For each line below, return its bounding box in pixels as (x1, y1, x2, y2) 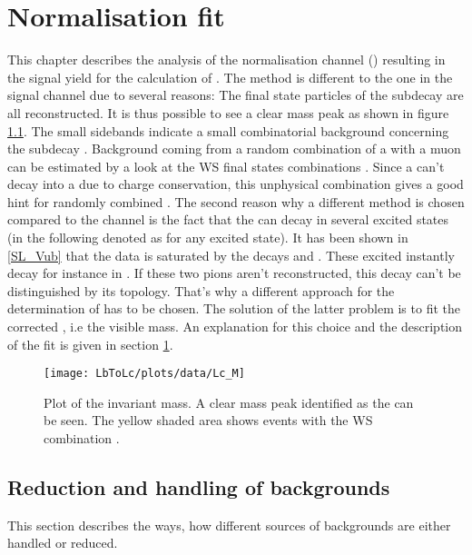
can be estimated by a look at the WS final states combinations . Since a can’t (7, 156, 445, 175)
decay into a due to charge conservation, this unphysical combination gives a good (7, 174, 464, 193)
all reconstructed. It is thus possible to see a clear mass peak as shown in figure (7, 103, 449, 122)
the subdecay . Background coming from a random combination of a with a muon (7, 139, 461, 158)
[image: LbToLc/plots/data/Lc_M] (44, 367, 245, 381)
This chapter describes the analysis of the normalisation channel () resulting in (7, 50, 446, 69)
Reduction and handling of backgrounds (7, 473, 390, 501)
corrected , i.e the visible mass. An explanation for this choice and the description (7, 317, 463, 336)
